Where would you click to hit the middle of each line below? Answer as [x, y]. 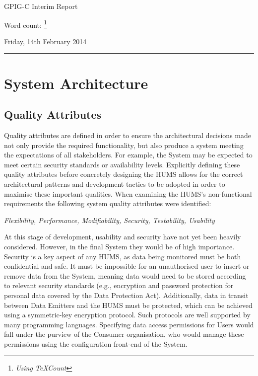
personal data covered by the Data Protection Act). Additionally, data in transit [126, 295]
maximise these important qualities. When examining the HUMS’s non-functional [128, 193]
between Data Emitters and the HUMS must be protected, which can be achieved [128, 305]
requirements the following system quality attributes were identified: [108, 203]
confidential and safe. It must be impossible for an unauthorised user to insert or [127, 266]
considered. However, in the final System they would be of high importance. [119, 246]
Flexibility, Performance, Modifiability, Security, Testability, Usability [109, 220]
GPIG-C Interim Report [41, 6]
